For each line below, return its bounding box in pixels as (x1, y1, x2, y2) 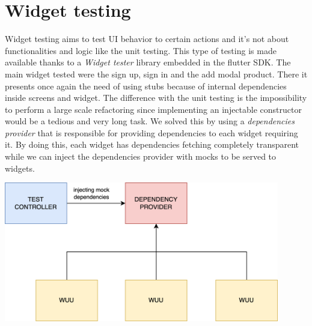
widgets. (5, 161, 35, 174)
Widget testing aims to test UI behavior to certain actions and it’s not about (5, 32, 289, 45)
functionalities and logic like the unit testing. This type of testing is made (5, 44, 277, 56)
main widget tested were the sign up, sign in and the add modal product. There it (5, 67, 308, 80)
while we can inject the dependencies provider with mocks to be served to (5, 150, 277, 163)
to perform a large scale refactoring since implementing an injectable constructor (5, 103, 302, 115)
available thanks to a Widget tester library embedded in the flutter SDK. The (5, 56, 291, 68)
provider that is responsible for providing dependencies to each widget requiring (5, 126, 298, 139)
